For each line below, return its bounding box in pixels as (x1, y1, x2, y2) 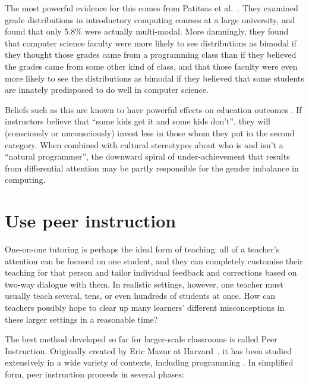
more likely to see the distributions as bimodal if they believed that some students (5, 71, 304, 84)
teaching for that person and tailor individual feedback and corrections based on (5, 266, 297, 279)
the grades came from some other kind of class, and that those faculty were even (5, 60, 298, 72)
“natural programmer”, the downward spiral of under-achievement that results (5, 150, 290, 163)
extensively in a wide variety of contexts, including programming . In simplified (5, 356, 294, 369)
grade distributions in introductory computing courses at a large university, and (5, 13, 295, 26)
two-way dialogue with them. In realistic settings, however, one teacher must (5, 277, 283, 290)
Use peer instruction (5, 208, 176, 233)
